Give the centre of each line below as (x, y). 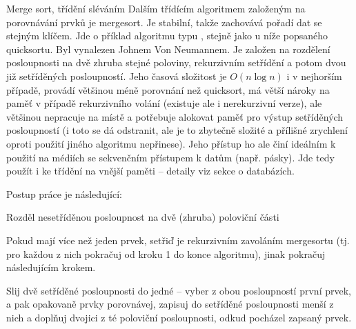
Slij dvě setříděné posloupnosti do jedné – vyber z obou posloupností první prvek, (179, 290)
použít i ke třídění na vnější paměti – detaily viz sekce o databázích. (150, 171)
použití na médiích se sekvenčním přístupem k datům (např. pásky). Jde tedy (170, 157)
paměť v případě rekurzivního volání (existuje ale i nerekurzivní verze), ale (164, 103)
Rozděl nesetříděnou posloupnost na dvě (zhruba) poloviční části (143, 217)
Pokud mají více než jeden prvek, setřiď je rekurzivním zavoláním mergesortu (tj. (178, 240)
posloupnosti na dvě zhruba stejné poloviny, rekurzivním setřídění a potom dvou (176, 62)
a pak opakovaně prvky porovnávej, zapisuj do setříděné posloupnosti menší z (170, 304)
